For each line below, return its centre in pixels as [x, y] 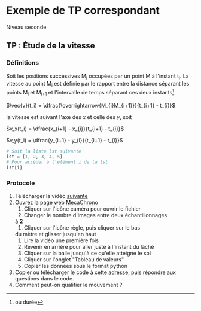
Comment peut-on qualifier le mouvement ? [68, 285]
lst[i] [14, 168]
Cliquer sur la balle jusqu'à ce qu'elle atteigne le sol [87, 253]
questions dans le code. [44, 279]
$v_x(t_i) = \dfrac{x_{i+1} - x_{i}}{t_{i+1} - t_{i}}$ [65, 129]
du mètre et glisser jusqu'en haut [56, 234]
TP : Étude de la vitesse [51, 46]
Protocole [21, 183]
